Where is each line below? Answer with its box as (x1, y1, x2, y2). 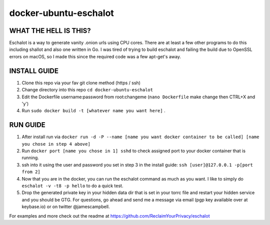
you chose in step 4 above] (21, 141, 91, 147)
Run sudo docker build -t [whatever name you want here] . (21, 108, 165, 114)
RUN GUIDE (9, 121, 46, 129)
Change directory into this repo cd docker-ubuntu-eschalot (21, 87, 153, 93)
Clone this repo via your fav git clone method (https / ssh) (21, 80, 141, 86)
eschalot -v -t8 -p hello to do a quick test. (21, 183, 123, 189)
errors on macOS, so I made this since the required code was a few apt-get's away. (9, 53, 181, 59)
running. (21, 155, 39, 161)
